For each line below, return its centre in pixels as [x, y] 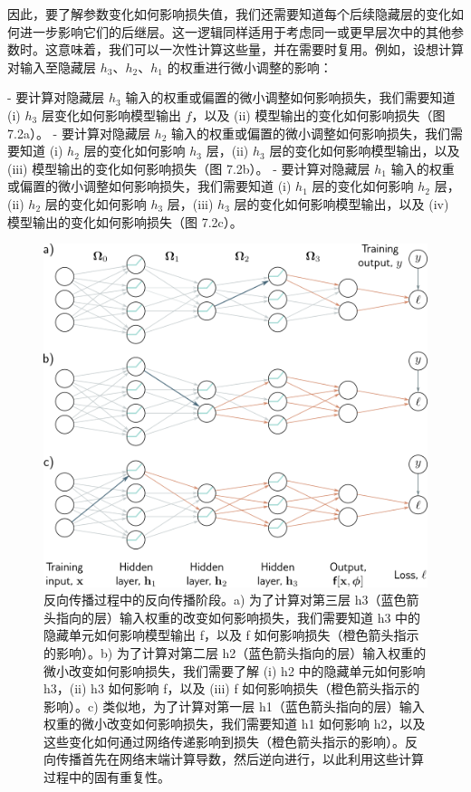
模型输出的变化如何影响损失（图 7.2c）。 [125, 221]
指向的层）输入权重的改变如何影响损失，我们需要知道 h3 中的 [238, 617]
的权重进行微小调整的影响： [250, 67]
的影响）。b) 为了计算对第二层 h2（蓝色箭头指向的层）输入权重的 [235, 652]
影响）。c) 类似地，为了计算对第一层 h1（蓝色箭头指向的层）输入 [234, 706]
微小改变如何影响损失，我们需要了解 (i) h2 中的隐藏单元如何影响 [235, 670]
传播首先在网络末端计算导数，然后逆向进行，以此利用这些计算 [240, 759]
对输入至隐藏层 [52, 67]
